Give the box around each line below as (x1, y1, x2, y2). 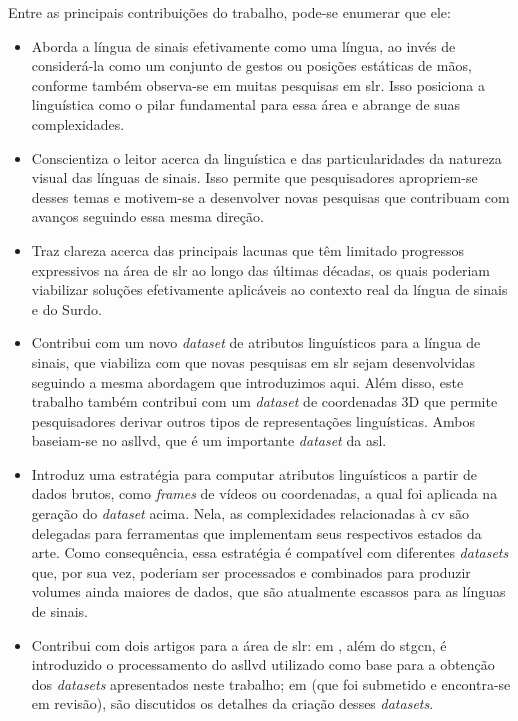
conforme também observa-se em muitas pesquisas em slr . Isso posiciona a (31, 74, 485, 95)
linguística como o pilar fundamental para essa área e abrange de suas (31, 94, 461, 115)
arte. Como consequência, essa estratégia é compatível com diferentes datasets (31, 542, 509, 563)
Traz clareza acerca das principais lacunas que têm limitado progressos (31, 239, 465, 260)
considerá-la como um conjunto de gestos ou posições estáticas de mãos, (31, 55, 472, 76)
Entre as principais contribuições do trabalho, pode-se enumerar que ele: (8, 2, 451, 22)
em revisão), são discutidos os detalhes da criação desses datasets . (31, 693, 434, 714)
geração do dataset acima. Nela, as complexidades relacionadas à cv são (31, 503, 470, 524)
